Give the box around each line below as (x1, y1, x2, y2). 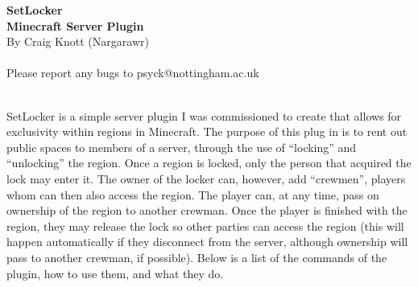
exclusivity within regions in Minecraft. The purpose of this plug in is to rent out (6, 123, 408, 140)
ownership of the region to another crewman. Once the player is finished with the (6, 202, 408, 219)
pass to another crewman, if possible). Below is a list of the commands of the (6, 248, 387, 265)
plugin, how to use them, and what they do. (6, 264, 224, 281)
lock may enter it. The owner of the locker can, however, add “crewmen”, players (6, 170, 406, 187)
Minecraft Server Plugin (6, 17, 144, 34)
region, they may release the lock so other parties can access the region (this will (6, 217, 404, 234)
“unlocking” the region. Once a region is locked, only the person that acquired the (6, 154, 412, 171)
